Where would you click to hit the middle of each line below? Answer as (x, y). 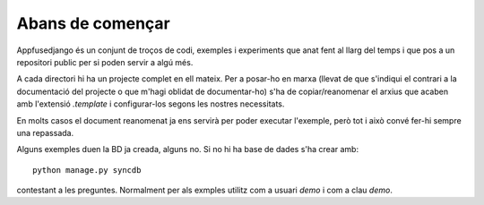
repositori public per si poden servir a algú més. (105, 62)
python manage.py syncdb (87, 170)
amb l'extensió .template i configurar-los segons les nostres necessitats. (151, 104)
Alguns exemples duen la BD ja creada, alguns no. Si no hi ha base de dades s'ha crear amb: (187, 149)
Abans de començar (93, 23)
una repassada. (45, 132)
